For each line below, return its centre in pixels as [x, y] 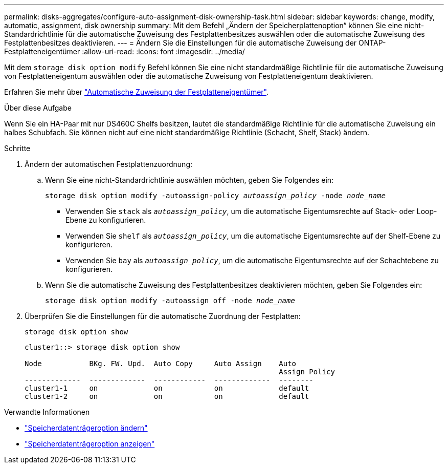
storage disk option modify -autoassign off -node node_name [170, 301]
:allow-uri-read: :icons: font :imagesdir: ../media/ [163, 51]
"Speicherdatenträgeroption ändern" [86, 428]
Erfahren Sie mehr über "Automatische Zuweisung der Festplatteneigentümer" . [136, 92]
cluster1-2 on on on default [167, 396]
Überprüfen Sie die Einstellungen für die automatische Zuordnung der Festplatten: [163, 316]
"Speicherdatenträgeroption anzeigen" [90, 444]
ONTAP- [372, 43]
